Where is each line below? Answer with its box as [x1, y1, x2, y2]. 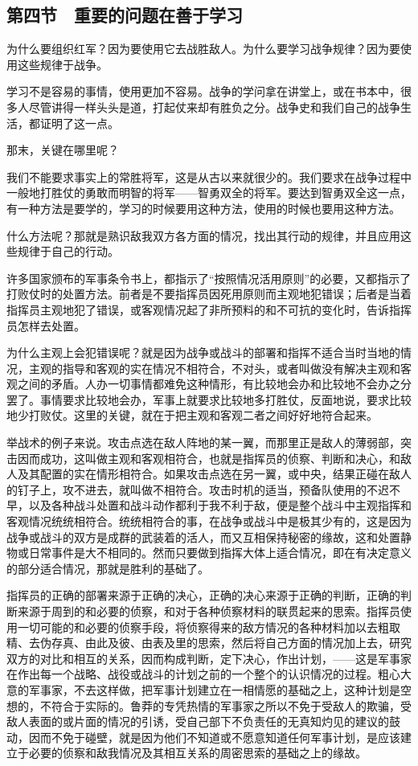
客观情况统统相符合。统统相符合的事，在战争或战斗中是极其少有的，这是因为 [6, 513, 412, 530]
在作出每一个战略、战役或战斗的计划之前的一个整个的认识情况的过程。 [6, 666, 378, 682]
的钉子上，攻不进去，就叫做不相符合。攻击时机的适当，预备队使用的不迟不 [6, 481, 400, 498]
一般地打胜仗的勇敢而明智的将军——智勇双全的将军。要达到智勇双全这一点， [6, 184, 412, 201]
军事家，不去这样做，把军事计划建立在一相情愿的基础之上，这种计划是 [28, 681, 400, 698]
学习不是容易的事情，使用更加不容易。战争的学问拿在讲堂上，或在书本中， [6, 83, 400, 100]
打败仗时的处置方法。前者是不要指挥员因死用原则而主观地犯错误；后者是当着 [6, 285, 412, 302]
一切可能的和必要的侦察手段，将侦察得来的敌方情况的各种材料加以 [17, 618, 367, 635]
